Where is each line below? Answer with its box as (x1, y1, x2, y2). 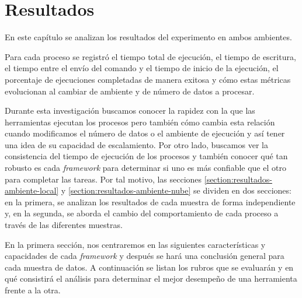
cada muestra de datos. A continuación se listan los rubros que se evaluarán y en (5, 261, 294, 273)
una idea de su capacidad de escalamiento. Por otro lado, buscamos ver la (5, 138, 268, 150)
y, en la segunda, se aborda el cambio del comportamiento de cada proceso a (5, 207, 279, 219)
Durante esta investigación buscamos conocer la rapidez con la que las (5, 104, 255, 117)
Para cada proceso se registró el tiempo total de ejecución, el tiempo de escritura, (5, 50, 296, 62)
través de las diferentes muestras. (5, 219, 123, 231)
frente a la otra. (5, 284, 61, 296)
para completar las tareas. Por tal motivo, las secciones (5, 173, 202, 185)
